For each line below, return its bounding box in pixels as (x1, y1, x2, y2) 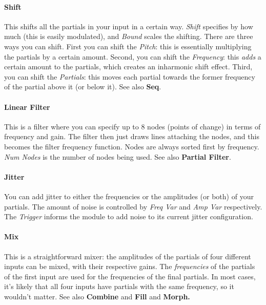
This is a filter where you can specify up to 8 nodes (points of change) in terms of (4, 121, 261, 131)
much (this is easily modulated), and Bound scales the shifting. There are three (4, 31, 253, 42)
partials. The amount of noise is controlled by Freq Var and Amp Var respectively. (4, 201, 262, 212)
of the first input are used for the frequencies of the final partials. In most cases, (4, 271, 256, 281)
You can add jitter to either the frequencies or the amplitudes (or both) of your (4, 190, 254, 201)
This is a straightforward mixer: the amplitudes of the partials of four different (4, 251, 251, 261)
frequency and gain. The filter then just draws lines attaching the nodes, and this (4, 131, 259, 142)
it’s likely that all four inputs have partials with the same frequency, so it (4, 281, 234, 292)
